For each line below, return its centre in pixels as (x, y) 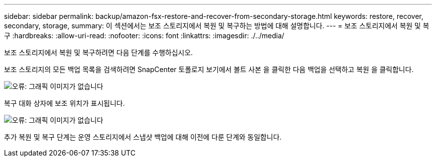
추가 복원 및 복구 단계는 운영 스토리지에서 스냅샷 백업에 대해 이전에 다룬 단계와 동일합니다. (143, 137)
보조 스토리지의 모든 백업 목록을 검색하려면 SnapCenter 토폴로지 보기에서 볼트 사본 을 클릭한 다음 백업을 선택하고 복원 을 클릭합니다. (209, 69)
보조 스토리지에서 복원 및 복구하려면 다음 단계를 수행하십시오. (99, 52)
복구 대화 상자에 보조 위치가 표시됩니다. (64, 103)
